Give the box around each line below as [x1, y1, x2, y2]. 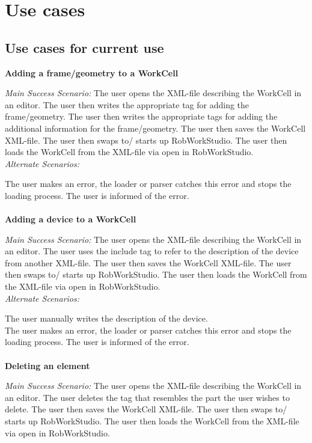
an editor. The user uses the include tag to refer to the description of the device [5, 245, 299, 257]
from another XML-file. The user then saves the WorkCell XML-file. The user [5, 256, 292, 269]
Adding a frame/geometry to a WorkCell [5, 66, 179, 79]
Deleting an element [5, 359, 90, 371]
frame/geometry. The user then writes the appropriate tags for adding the [5, 110, 278, 123]
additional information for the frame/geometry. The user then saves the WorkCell [5, 121, 306, 134]
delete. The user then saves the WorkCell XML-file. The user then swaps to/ [5, 403, 287, 415]
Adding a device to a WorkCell [5, 213, 136, 225]
